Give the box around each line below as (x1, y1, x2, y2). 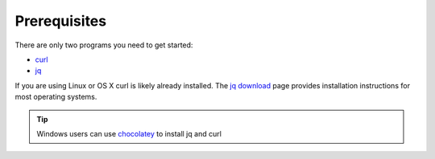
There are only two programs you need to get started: (14, 40, 193, 50)
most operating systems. (14, 92, 97, 102)
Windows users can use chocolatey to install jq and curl (36, 128, 222, 138)
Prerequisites (14, 12, 107, 30)
